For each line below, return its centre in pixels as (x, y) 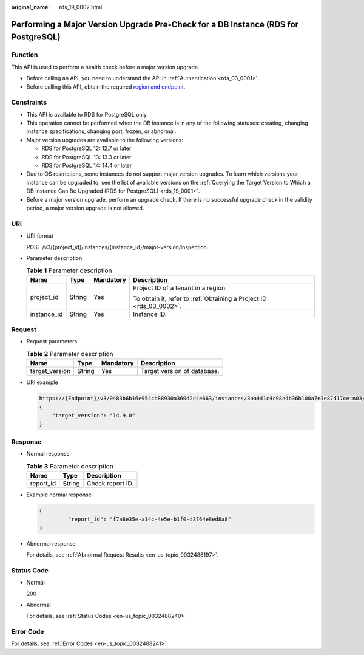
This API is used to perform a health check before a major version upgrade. (105, 67)
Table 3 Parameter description (70, 466)
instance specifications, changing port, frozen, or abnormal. (101, 131)
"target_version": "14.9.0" (94, 415)
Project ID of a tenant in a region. (180, 287)
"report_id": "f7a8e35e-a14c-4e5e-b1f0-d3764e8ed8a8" (150, 519)
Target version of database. (180, 371)
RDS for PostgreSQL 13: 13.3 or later (86, 157)
